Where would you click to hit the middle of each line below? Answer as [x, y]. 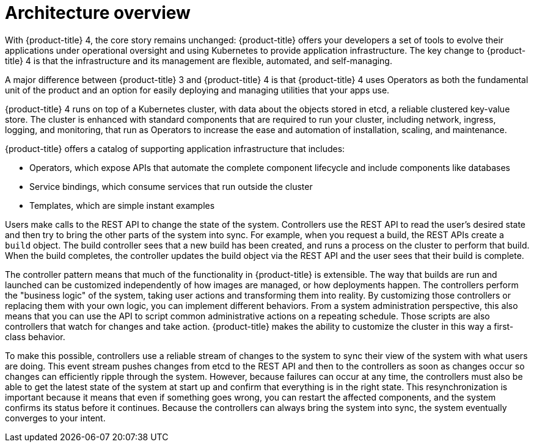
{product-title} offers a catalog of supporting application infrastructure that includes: [175, 148]
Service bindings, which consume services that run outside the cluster [171, 186]
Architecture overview [98, 13]
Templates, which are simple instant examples [122, 205]
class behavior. [35, 336]
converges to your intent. [55, 418]
